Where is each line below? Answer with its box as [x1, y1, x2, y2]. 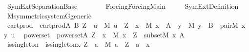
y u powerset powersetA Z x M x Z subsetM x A [4, 29, 185, 39]
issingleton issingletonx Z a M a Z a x [7, 39, 150, 49]
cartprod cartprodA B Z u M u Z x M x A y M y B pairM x [7, 20, 246, 30]
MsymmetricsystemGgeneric [7, 10, 91, 20]
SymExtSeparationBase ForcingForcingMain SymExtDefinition [7, 1, 239, 11]
